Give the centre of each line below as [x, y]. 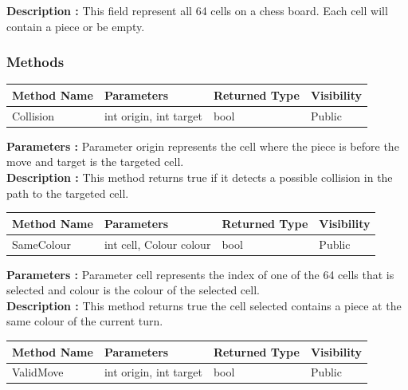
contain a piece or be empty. [76, 26]
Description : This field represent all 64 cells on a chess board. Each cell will [197, 10]
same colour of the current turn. [85, 321]
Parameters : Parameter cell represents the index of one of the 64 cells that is [200, 274]
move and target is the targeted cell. [95, 162]
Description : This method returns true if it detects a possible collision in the [200, 177]
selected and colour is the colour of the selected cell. [133, 290]
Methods [35, 62]
